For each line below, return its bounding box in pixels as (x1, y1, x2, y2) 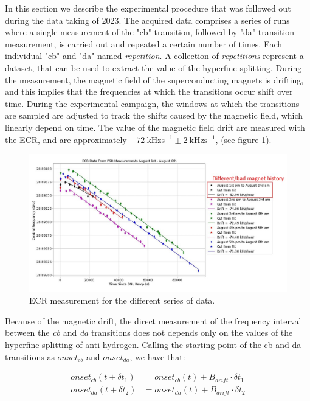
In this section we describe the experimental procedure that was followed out (5, 2, 291, 14)
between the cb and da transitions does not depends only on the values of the (5, 326, 293, 339)
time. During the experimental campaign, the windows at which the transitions (5, 97, 300, 110)
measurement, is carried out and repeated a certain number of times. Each (5, 37, 283, 50)
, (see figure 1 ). (215, 133, 272, 145)
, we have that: (129, 350, 185, 363)
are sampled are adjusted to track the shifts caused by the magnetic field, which (5, 109, 303, 122)
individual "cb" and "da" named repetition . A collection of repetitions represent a (5, 49, 304, 62)
